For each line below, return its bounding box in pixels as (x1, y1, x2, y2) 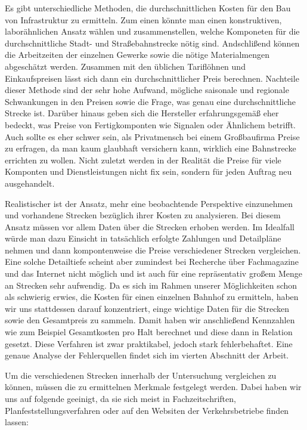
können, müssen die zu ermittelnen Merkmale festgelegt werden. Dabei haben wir (5, 380, 302, 393)
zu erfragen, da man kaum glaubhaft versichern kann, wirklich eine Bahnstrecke (5, 142, 296, 154)
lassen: (5, 416, 29, 428)
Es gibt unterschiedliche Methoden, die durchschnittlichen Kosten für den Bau (5, 2, 291, 14)
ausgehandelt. (5, 177, 55, 189)
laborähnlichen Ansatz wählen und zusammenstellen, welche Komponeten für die (5, 25, 300, 38)
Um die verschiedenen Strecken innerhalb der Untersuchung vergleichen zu (5, 369, 277, 381)
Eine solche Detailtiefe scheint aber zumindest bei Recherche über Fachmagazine (5, 255, 299, 268)
